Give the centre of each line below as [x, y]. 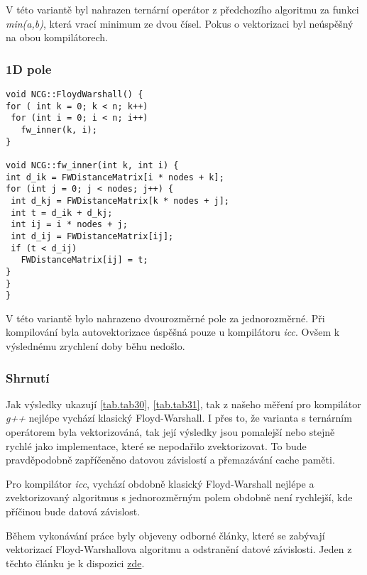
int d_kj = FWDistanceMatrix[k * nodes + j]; [120, 201]
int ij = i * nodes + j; [69, 225]
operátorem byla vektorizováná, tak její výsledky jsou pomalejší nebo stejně [170, 432]
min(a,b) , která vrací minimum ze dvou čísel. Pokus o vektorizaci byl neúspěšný [180, 23]
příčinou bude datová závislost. [73, 511]
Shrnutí [28, 377]
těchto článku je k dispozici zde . [75, 563]
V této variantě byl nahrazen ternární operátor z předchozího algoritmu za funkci [182, 9]
